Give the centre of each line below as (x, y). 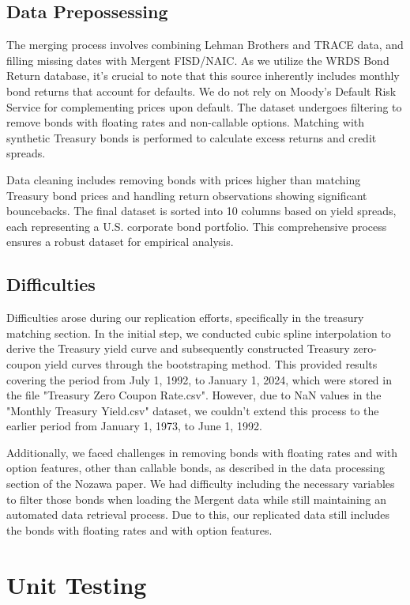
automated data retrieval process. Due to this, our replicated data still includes (198, 514)
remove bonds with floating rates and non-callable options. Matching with (186, 122)
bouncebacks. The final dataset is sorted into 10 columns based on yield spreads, (201, 211)
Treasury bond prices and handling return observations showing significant (187, 195)
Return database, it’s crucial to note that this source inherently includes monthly (203, 76)
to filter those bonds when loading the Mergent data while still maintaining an (197, 499)
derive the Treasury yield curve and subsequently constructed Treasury (178, 348)
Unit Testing (77, 584)
